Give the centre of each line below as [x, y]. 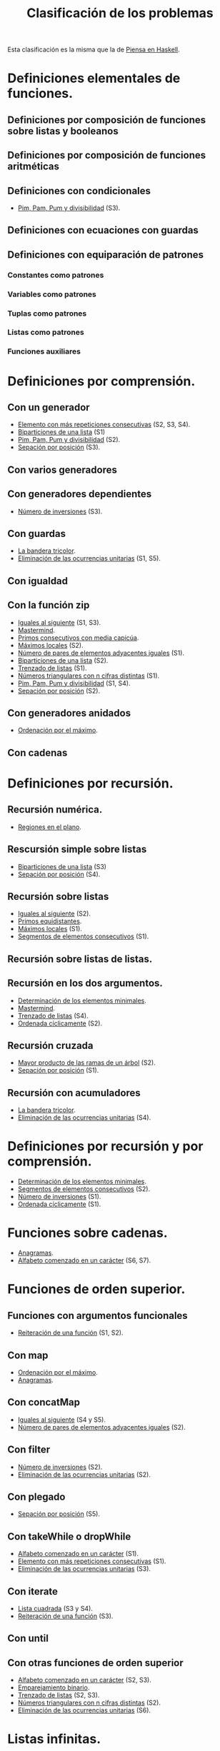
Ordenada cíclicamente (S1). [59, 1204]
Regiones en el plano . [50, 827]
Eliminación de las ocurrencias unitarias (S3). [84, 1569]
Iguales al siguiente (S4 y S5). [61, 1420]
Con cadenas [37, 752]
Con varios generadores [62, 470]
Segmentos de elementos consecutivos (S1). [83, 936]
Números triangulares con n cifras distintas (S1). [89, 676]
